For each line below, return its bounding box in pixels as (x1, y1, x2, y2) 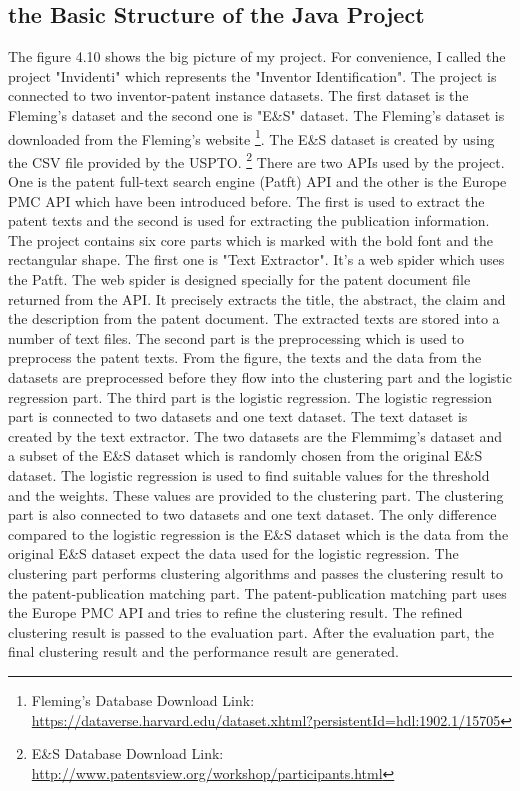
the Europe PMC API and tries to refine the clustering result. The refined (8, 602, 463, 623)
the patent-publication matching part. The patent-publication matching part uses (8, 582, 507, 603)
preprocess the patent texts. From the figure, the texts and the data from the (8, 347, 482, 368)
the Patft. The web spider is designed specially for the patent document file (8, 269, 471, 290)
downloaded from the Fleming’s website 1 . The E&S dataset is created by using (8, 125, 495, 149)
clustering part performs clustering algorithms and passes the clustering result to (8, 562, 503, 583)
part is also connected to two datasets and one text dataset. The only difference (8, 504, 497, 525)
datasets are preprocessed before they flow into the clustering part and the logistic (8, 367, 512, 388)
